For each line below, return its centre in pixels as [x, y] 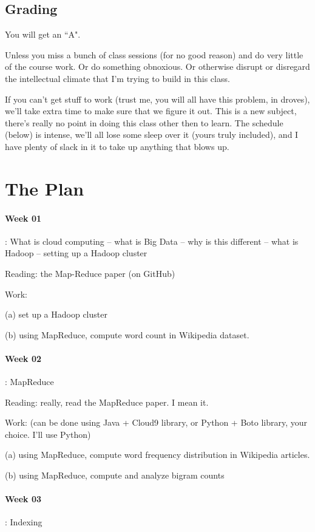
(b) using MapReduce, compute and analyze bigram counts [115, 475]
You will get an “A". [43, 34]
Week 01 [23, 218]
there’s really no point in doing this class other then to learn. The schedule [144, 122]
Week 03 [23, 499]
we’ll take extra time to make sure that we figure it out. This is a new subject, [151, 111]
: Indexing [24, 522]
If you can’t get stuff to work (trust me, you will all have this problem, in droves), [157, 99]
